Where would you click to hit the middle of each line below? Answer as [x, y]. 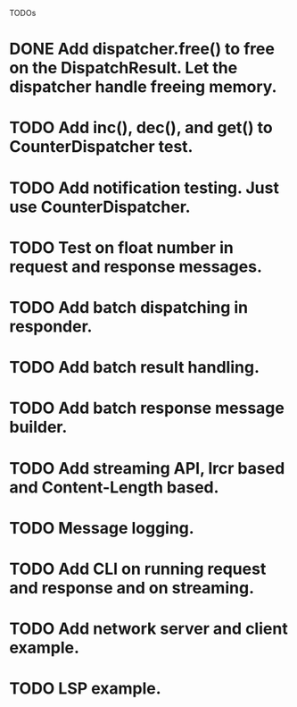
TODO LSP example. [86, 689]
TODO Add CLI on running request [138, 569]
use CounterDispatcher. [100, 207]
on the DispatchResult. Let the [124, 68]
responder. [51, 326]
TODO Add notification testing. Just [144, 188]
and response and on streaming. [132, 588]
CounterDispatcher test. [101, 147]
